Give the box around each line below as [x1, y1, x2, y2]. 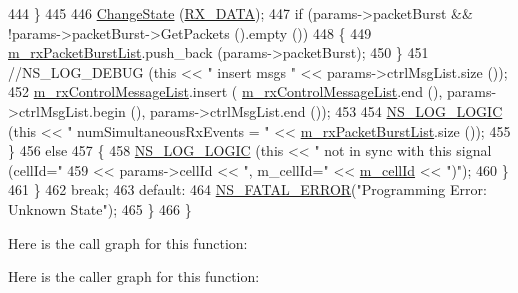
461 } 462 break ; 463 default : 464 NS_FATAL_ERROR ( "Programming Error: [8, 179, 487, 200]
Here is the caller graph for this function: [8, 266, 260, 287]
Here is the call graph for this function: [8, 232, 248, 253]
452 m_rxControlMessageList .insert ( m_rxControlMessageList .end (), [8, 81, 443, 102]
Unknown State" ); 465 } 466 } [8, 198, 192, 219]
